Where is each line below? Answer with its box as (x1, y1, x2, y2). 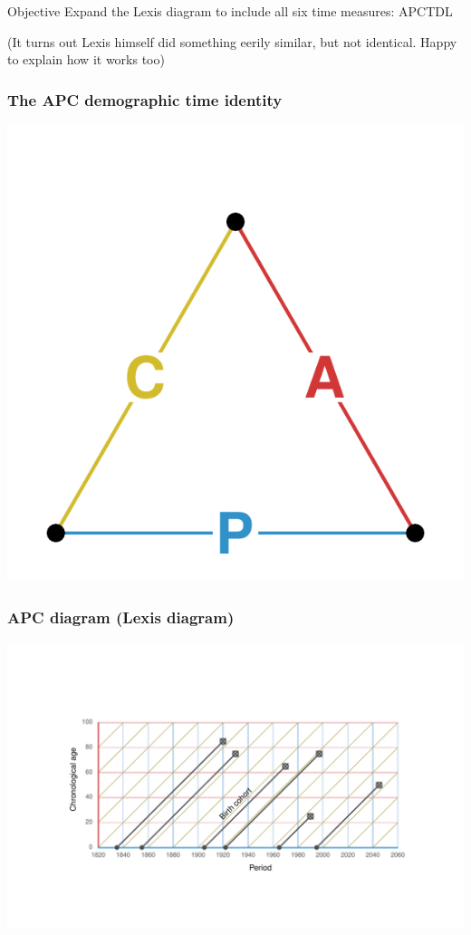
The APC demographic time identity (7, 88, 283, 111)
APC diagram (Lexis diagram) (7, 605, 235, 628)
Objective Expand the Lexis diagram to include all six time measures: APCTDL (7, 2, 453, 20)
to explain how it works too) (7, 50, 165, 69)
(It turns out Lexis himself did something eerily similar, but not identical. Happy (7, 32, 457, 51)
